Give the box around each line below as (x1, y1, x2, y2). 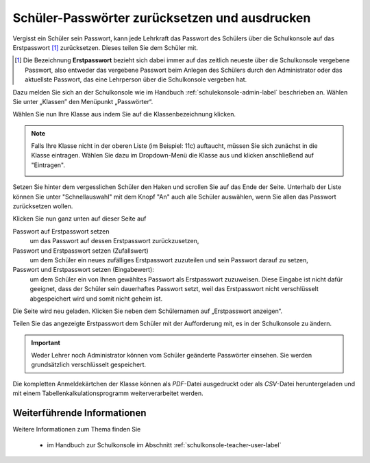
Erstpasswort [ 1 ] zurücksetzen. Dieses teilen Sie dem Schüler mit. (12, 43, 199, 51)
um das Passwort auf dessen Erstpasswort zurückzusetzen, (29, 237, 199, 245)
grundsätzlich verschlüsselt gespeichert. (31, 360, 147, 369)
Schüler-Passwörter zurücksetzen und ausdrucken (12, 10, 311, 25)
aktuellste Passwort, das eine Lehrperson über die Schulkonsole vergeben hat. (25, 75, 247, 84)
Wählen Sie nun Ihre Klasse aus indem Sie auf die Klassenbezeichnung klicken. (12, 110, 236, 118)
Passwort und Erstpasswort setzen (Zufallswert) (12, 247, 149, 255)
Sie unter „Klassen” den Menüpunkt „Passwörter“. (12, 97, 153, 105)
